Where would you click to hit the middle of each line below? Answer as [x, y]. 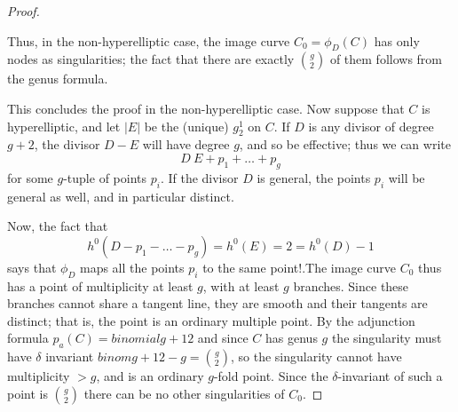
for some [30, 177]
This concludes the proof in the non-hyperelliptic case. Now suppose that [206, 108]
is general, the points [314, 177]
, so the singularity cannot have [316, 357]
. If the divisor [199, 177]
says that [32, 267]
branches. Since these [351, 285]
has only [397, 40]
